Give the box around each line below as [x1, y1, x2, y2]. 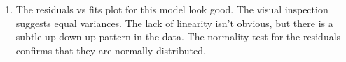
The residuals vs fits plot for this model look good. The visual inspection [15, 2, 328, 16]
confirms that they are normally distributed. [15, 42, 206, 57]
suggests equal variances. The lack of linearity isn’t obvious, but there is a [15, 15, 333, 30]
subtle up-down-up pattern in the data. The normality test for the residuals [15, 29, 341, 44]
